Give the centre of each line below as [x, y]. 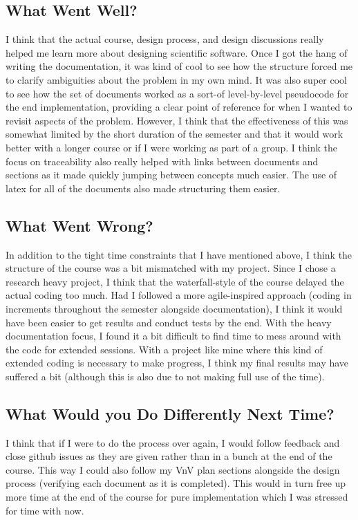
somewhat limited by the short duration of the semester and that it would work [175, 134]
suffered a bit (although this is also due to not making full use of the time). [165, 376]
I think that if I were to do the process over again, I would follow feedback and [173, 442]
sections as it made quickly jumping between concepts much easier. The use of [171, 175]
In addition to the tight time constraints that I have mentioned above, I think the [179, 254]
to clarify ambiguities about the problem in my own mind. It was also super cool [176, 79]
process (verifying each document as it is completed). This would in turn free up [176, 483]
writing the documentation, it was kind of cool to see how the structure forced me [179, 66]
